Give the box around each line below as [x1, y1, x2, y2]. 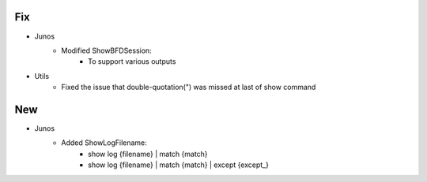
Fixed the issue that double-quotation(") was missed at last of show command [61, 83, 316, 92]
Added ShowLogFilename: [61, 138, 148, 147]
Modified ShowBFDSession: [61, 46, 152, 55]
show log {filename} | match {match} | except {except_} [88, 160, 269, 169]
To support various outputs [88, 57, 176, 66]
